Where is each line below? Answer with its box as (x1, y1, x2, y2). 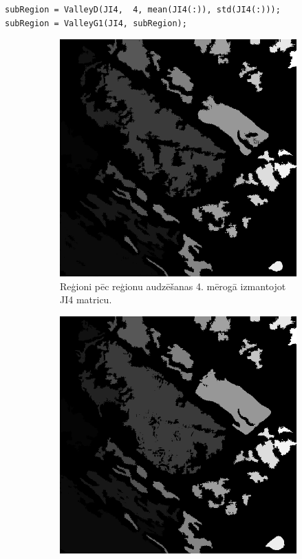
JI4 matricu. (60, 292, 112, 307)
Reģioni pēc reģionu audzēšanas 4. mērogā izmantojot (60, 278, 286, 293)
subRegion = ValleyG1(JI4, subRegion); (5, 18, 187, 28)
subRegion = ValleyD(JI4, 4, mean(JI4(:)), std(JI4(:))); (5, 5, 281, 14)
